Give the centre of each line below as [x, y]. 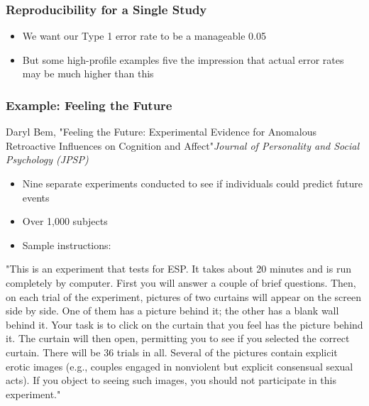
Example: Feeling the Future [89, 105]
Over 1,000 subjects [65, 221]
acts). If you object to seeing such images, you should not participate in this [171, 380]
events [36, 197]
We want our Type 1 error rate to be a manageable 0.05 [144, 36]
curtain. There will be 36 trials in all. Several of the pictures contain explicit [172, 352]
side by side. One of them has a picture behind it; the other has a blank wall [172, 311]
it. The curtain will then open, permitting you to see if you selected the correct [178, 338]
